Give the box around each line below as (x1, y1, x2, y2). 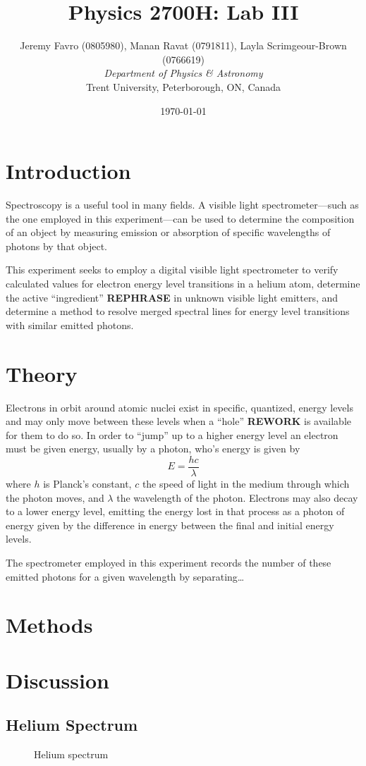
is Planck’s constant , (43, 476, 132, 490)
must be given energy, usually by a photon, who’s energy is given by (6, 441, 300, 456)
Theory (6, 359, 78, 388)
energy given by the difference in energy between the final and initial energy (6, 517, 334, 532)
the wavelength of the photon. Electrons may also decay (116, 490, 358, 505)
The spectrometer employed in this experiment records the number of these (6, 555, 331, 569)
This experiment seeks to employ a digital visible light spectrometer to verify (6, 262, 338, 277)
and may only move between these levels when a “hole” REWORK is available (6, 414, 351, 428)
